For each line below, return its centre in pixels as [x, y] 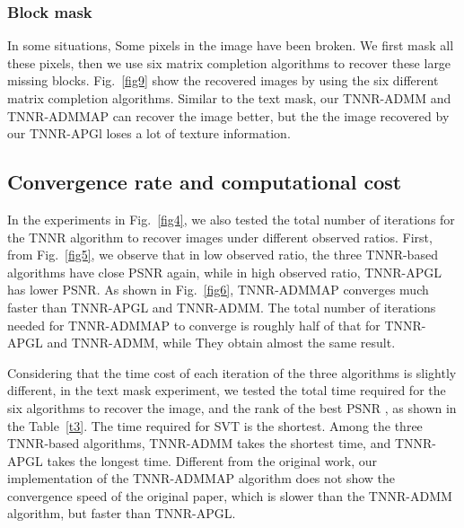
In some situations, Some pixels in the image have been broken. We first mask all [231, 45]
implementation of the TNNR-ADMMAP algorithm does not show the [201, 478]
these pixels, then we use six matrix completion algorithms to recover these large [229, 62]
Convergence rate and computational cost [205, 182]
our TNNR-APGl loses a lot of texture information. [149, 133]
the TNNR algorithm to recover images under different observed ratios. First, [220, 237]
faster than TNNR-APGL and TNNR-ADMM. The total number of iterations [222, 307]
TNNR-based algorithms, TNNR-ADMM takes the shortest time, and [199, 443]
